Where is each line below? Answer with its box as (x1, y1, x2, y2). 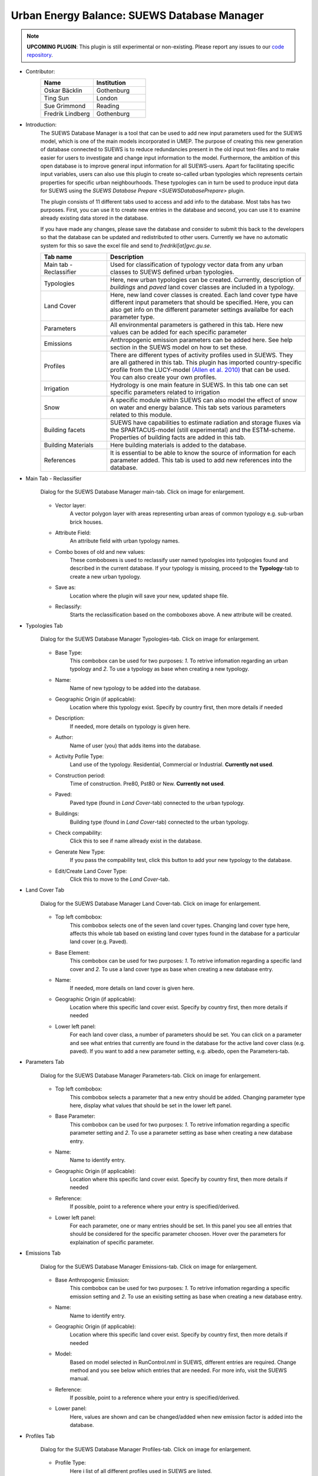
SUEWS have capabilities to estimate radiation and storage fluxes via (110, 418, 302, 426)
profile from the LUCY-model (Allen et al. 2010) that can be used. (110, 365, 290, 374)
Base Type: (55, 649, 82, 656)
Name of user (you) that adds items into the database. (69, 742, 201, 749)
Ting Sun (44, 94, 69, 103)
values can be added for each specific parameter (110, 328, 247, 336)
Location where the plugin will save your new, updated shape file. (69, 592, 229, 599)
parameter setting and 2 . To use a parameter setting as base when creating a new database (69, 1129, 293, 1137)
